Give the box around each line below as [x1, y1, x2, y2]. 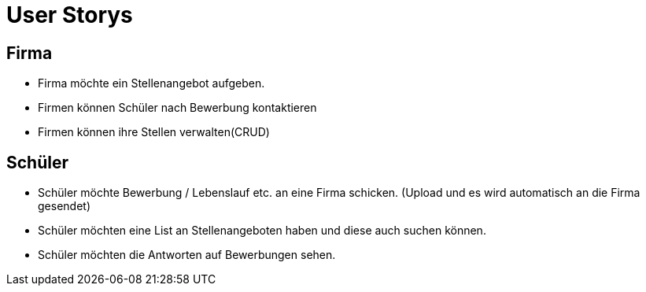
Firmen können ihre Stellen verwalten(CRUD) [38, 125, 270, 139]
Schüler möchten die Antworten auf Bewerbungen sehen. [38, 248, 336, 262]
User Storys [6, 2, 133, 28]
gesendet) [38, 199, 90, 213]
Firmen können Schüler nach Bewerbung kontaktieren [38, 101, 317, 115]
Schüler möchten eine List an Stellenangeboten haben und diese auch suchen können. [38, 224, 486, 238]
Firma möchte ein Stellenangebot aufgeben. [38, 76, 265, 91]
